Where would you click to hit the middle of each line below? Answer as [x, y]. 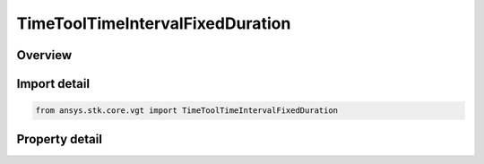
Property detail [60, 139]
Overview [44, 55]
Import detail [53, 84]
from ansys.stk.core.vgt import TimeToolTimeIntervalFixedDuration [187, 111]
